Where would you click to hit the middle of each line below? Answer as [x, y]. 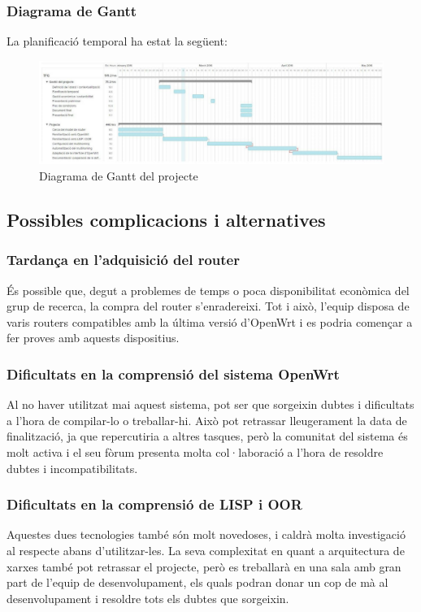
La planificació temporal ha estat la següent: [117, 41]
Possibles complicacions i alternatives [166, 219]
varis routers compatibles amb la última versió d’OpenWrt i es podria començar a [210, 321]
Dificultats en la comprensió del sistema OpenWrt [173, 373]
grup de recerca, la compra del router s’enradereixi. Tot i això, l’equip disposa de [208, 306]
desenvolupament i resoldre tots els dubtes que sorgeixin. [148, 598]
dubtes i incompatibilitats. [72, 468]
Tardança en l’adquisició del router [123, 260]
